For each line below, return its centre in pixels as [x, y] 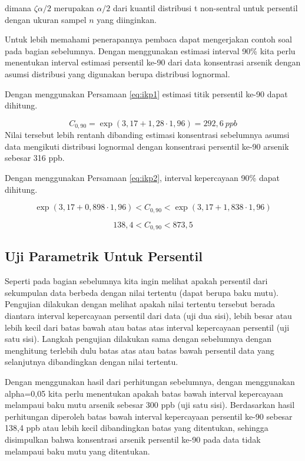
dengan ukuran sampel [46, 19]
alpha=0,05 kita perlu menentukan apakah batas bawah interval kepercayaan [144, 393]
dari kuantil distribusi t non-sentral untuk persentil [205, 8]
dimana [18, 8]
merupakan [74, 8]
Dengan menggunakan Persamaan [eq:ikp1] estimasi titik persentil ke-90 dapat [146, 93]
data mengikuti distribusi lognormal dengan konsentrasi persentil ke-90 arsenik [147, 146]
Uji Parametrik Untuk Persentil [104, 256]
